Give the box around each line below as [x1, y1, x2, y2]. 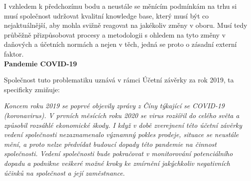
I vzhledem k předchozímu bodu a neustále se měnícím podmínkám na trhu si [4, 1, 237, 11]
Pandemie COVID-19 [4, 58, 77, 68]
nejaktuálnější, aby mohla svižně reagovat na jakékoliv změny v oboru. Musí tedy [4, 20, 248, 30]
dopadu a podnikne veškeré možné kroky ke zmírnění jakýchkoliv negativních [4, 158, 230, 168]
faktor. [4, 48, 24, 59]
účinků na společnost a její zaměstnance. [4, 167, 125, 178]
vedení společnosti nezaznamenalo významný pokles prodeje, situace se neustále [4, 129, 239, 140]
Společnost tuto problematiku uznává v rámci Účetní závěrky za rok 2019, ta [4, 75, 234, 85]
